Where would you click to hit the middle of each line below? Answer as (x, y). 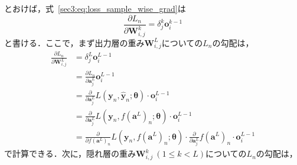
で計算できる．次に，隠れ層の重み (70, 153)
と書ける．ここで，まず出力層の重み (74, 42)
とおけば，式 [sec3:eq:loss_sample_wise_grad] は (95, 8)
